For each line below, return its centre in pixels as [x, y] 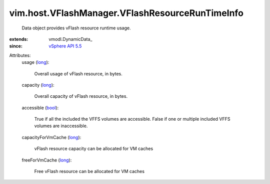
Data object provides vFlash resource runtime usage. [76, 28]
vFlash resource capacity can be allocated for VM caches [94, 149]
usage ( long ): [35, 62]
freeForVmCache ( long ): [47, 160]
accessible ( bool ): [40, 108]
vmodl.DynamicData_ [70, 39]
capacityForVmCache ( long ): [51, 137]
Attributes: [20, 55]
